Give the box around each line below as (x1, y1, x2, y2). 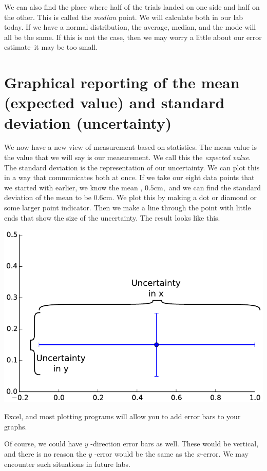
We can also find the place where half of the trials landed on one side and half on (4, 2, 260, 12)
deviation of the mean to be (4, 192, 91, 203)
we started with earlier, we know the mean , (4, 182, 143, 192)
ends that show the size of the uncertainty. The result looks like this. (4, 212, 220, 223)
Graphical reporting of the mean (4, 72, 240, 93)
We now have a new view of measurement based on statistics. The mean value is (4, 142, 257, 152)
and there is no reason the (4, 448, 86, 459)
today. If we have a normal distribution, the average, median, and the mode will (4, 22, 256, 32)
